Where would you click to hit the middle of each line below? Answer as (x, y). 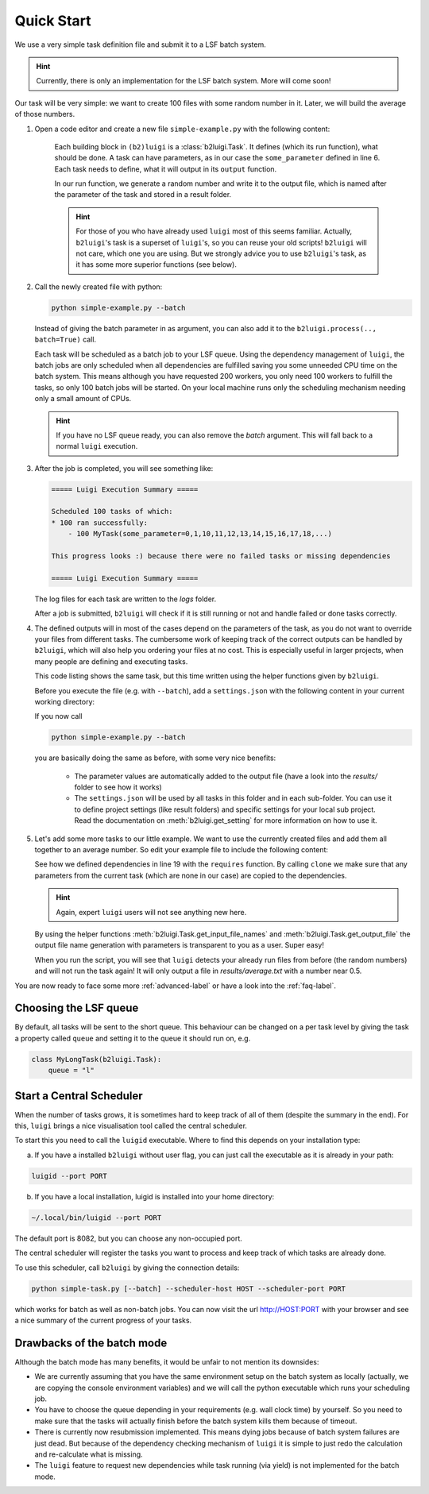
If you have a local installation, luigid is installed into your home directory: (155, 1196)
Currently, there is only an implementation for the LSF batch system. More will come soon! (184, 81)
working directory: (65, 701)
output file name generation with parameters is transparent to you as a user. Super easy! (180, 945)
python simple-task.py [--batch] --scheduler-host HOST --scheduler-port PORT (188, 1288)
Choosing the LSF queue (77, 1008)
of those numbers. (45, 114)
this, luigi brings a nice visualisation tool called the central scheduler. (131, 1126)
